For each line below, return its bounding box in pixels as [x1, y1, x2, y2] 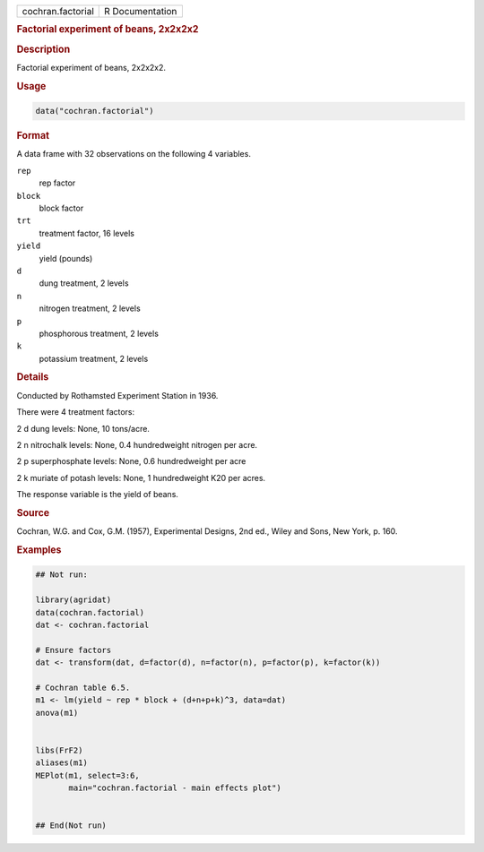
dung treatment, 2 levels [39, 278, 129, 288]
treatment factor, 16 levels [39, 228, 134, 238]
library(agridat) [35, 595, 112, 605]
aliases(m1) [35, 758, 89, 768]
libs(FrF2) [35, 744, 83, 755]
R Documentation [104, 5, 177, 17]
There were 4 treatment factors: [16, 407, 135, 417]
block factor [39, 202, 84, 213]
